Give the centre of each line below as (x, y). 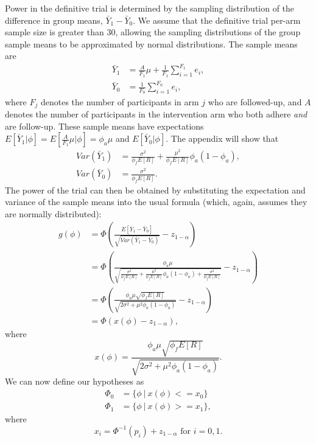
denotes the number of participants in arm (120, 101)
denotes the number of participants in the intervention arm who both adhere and (156, 113)
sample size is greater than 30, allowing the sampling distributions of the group (153, 32)
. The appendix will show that (222, 138)
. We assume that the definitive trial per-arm (217, 20)
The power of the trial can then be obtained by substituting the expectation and (155, 190)
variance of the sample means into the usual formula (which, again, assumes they (156, 202)
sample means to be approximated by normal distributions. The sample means (151, 44)
